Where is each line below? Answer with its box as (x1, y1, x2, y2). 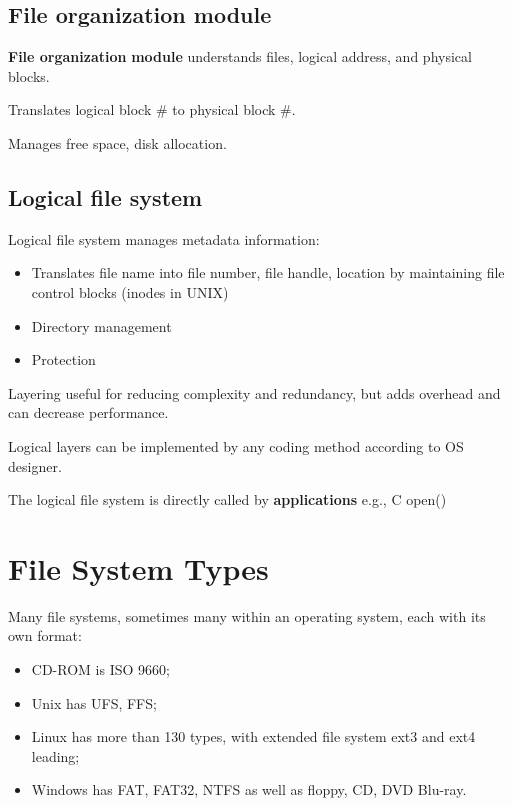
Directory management (31, 315, 172, 336)
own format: (8, 625, 82, 646)
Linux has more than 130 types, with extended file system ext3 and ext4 (31, 726, 476, 747)
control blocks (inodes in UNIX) (31, 281, 229, 302)
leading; (31, 745, 80, 766)
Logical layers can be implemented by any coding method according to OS (8, 435, 464, 456)
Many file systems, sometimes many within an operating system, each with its (8, 605, 486, 626)
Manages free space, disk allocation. (8, 132, 227, 153)
